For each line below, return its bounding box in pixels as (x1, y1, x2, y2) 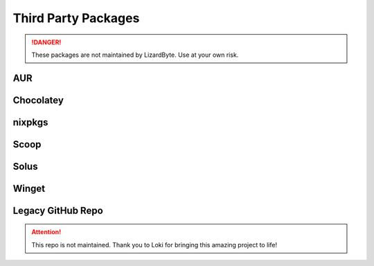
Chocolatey (12, 94, 64, 106)
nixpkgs (12, 116, 48, 128)
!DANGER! (31, 38, 62, 46)
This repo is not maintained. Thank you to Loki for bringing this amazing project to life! (31, 240, 277, 249)
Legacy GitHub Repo (12, 204, 103, 216)
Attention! (31, 228, 62, 236)
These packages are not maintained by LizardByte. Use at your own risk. (31, 51, 239, 59)
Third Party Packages (12, 10, 140, 26)
